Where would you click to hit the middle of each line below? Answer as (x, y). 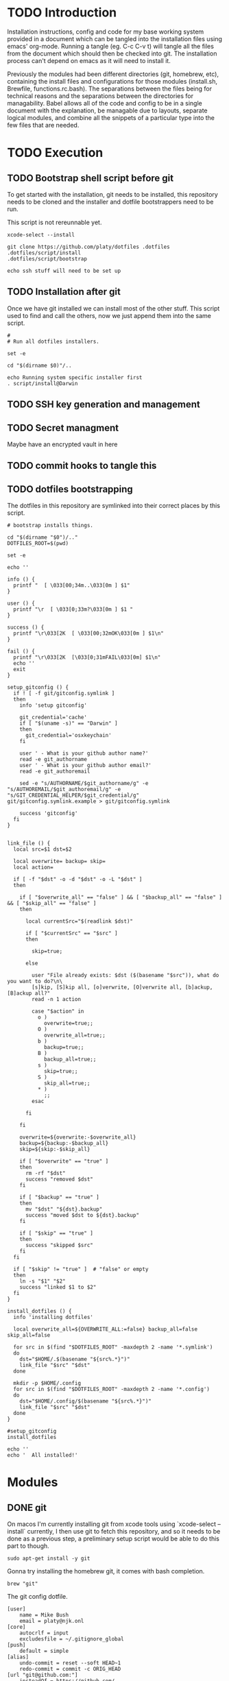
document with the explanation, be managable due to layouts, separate (107, 110)
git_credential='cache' (53, 718)
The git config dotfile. (38, 1597)
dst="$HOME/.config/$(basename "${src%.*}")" (86, 1401)
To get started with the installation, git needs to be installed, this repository (112, 194)
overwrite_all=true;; (75, 1036)
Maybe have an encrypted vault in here (62, 444)
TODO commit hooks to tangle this (82, 466)
